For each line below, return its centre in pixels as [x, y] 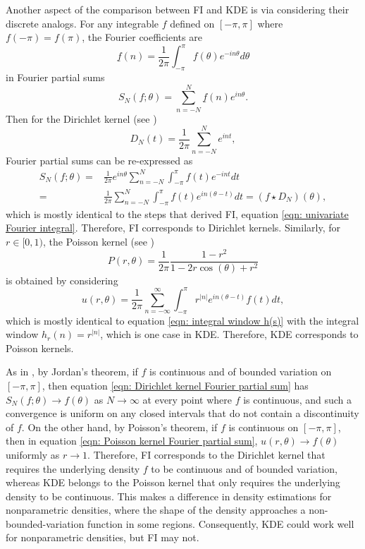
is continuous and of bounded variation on [241, 372]
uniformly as [33, 454]
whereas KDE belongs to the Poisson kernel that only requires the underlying [173, 482]
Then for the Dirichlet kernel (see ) [81, 118]
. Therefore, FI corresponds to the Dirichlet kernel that [206, 454]
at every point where [187, 399]
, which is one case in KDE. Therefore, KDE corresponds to [229, 334]
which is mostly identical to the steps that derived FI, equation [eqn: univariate [177, 213]
